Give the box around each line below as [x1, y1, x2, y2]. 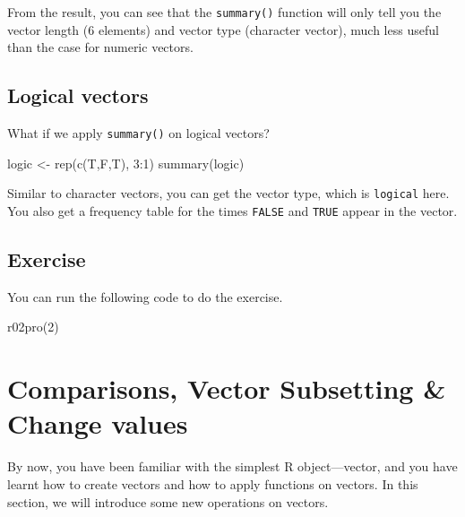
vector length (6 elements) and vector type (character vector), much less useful [7, 20, 439, 39]
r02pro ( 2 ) [7, 317, 59, 336]
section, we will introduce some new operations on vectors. [7, 492, 329, 511]
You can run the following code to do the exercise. [7, 287, 283, 306]
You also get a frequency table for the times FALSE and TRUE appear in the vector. [7, 201, 458, 220]
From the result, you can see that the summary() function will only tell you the [7, 3, 442, 21]
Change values [7, 405, 188, 442]
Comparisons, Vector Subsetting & [7, 370, 446, 407]
